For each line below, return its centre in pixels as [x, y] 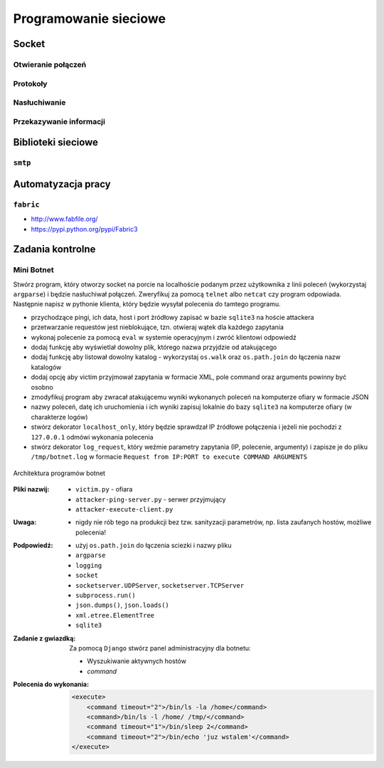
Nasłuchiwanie [39, 103]
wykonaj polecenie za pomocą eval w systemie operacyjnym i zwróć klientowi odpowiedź [164, 337]
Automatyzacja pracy [62, 184]
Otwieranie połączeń [50, 64]
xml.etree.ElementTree [115, 615]
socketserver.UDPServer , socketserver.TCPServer [160, 585]
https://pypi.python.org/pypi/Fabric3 [84, 229]
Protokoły [30, 83]
